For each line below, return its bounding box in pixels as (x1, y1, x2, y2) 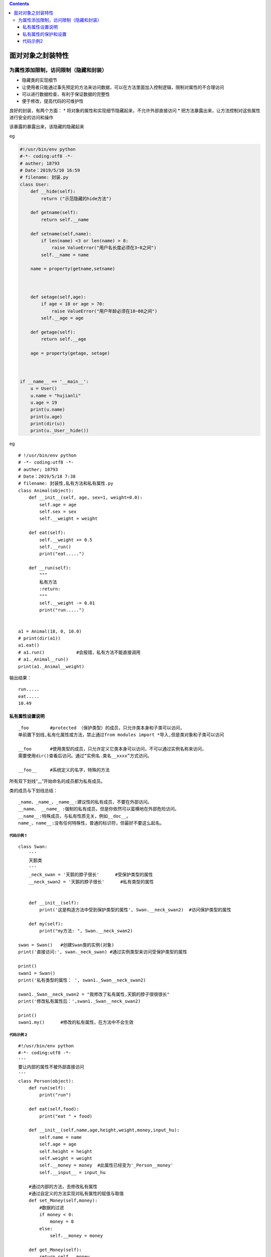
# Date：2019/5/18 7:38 (18, 474, 76, 479)
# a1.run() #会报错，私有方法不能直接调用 (18, 649, 141, 655)
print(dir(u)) (30, 421, 65, 427)
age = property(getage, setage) (30, 350, 110, 356)
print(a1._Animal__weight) (18, 664, 85, 669)
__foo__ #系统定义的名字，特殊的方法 (18, 767, 110, 773)
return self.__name (41, 217, 89, 222)
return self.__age (41, 336, 86, 342)
